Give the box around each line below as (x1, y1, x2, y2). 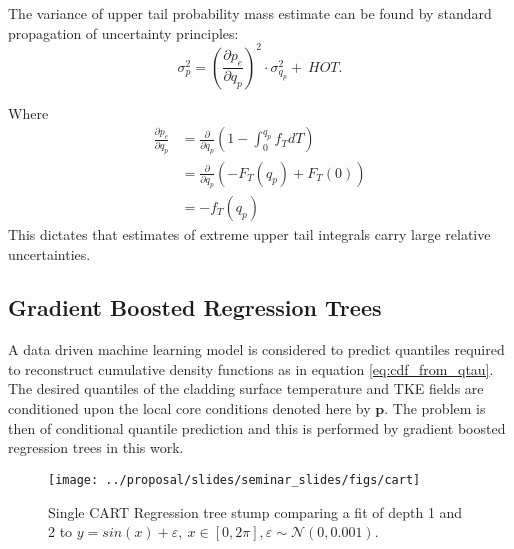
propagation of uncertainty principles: (8, 22, 239, 43)
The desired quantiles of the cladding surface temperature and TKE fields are (8, 378, 484, 399)
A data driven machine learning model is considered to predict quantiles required (8, 339, 505, 360)
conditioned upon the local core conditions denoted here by (8, 398, 371, 419)
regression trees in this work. (8, 437, 184, 458)
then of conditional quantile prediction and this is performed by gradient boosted (8, 417, 506, 438)
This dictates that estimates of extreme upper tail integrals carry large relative (8, 223, 491, 244)
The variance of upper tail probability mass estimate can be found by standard (8, 3, 492, 23)
